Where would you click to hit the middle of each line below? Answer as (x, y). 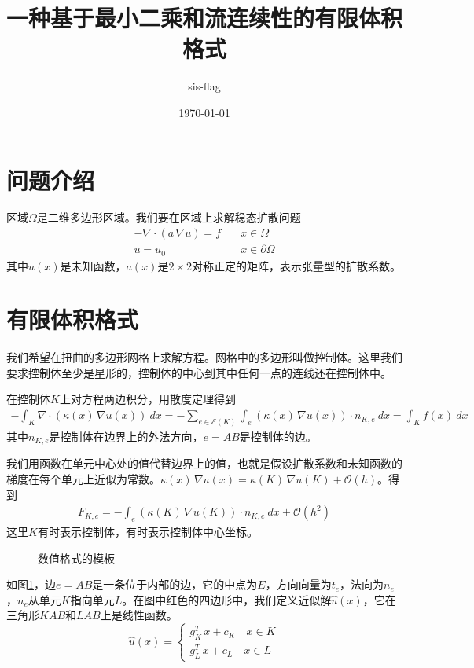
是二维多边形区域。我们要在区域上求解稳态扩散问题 (169, 217)
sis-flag (204, 86)
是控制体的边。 (278, 436)
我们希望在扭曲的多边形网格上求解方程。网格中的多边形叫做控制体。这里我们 (204, 357)
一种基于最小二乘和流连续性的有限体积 (205, 18)
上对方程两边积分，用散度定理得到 (147, 399)
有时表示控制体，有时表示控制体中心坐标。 (147, 531)
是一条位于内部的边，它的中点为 (175, 584)
